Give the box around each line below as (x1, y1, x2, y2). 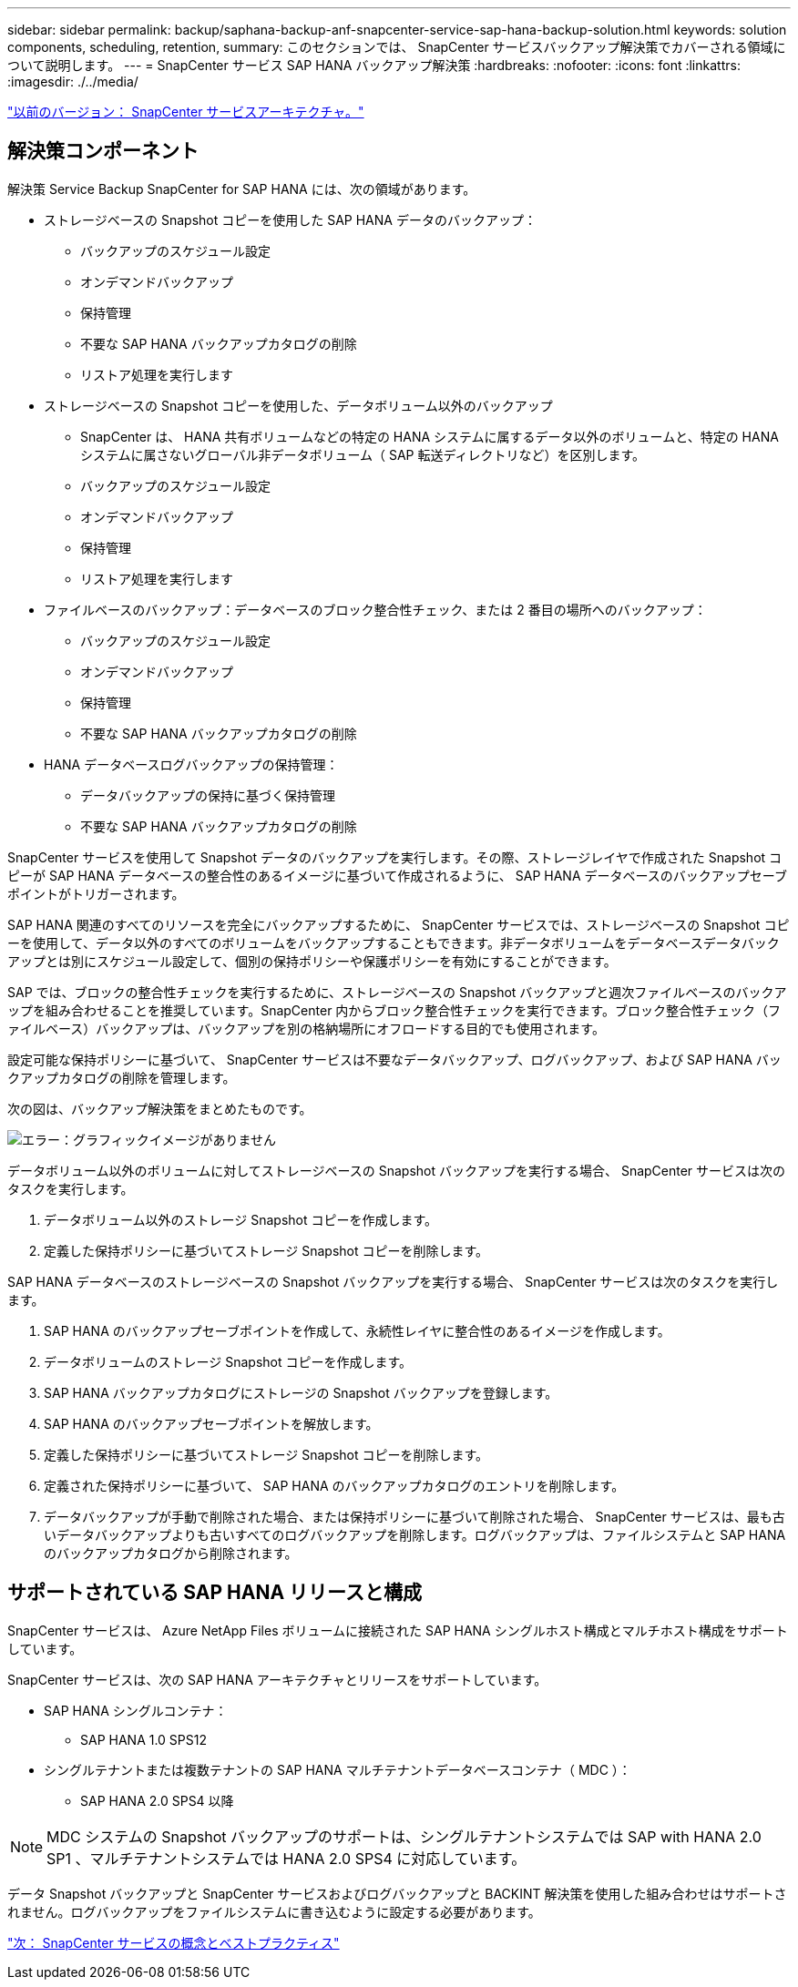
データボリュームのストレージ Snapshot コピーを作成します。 (44, 1353, 413, 1370)
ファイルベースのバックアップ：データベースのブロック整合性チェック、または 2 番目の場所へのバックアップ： (44, 601, 707, 617)
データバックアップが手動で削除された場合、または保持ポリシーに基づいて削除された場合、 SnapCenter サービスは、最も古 (44, 1508, 785, 1524)
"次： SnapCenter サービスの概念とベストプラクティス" (7, 1934, 340, 1951)
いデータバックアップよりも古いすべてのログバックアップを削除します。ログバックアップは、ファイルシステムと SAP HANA (44, 1526, 786, 1543)
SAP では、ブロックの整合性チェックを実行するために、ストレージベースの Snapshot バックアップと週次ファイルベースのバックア (7, 983, 787, 1000)
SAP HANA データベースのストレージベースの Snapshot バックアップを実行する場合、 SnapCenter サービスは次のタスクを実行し (7, 1273, 779, 1289)
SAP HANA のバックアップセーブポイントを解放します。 (44, 1415, 379, 1432)
